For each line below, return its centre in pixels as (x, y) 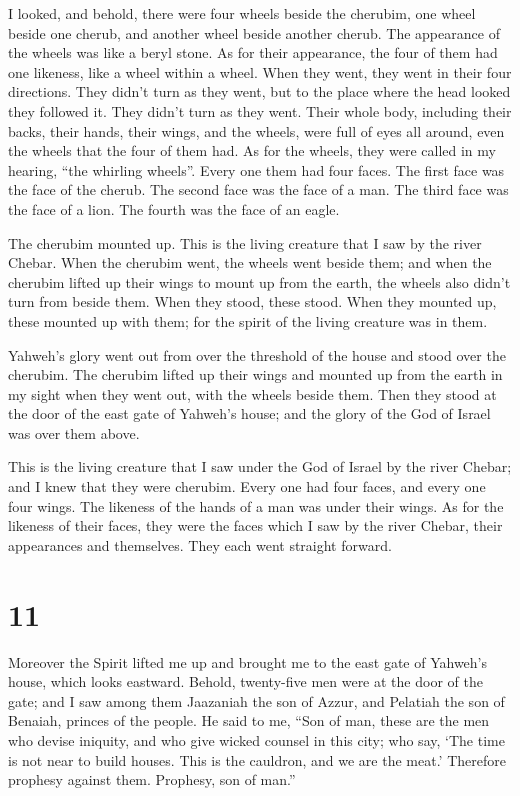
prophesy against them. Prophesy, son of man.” (152, 779)
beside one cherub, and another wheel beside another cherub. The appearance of (254, 32)
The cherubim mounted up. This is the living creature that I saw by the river (245, 242)
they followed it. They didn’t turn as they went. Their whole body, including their (260, 110)
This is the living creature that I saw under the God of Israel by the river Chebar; (260, 466)
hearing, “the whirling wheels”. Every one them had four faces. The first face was (256, 169)
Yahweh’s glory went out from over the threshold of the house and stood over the (257, 354)
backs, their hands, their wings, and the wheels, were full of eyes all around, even (256, 130)
